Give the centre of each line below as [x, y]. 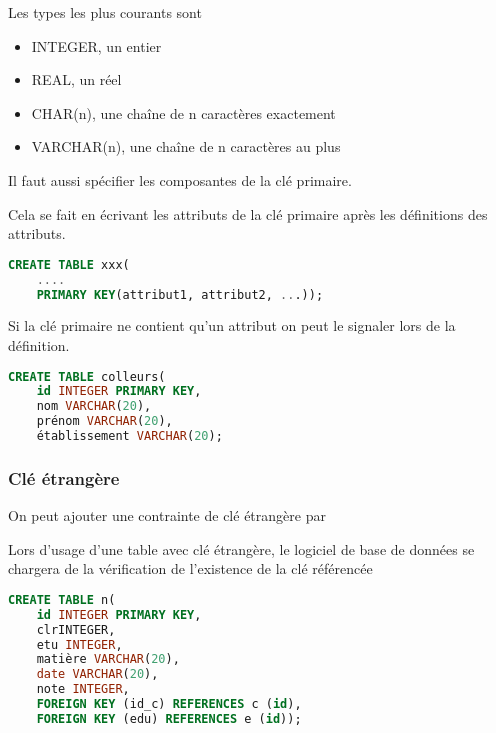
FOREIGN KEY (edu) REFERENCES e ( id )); [169, 718]
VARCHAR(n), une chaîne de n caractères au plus [186, 146]
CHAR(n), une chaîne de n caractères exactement [183, 112]
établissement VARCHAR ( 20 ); [129, 436]
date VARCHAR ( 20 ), [97, 674]
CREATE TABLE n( [62, 599]
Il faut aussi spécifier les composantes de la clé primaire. [180, 179]
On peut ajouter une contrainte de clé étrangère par [167, 515]
